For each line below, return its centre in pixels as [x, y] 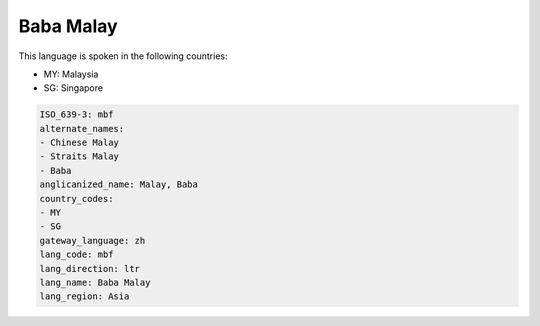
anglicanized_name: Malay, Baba [119, 184]
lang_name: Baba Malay [95, 282]
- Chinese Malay [79, 143]
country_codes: [76, 198]
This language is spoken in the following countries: [123, 56]
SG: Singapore [73, 88]
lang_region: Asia [84, 296]
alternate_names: [82, 128]
